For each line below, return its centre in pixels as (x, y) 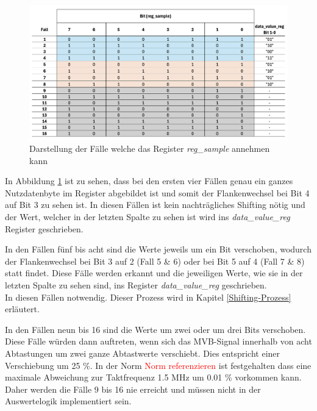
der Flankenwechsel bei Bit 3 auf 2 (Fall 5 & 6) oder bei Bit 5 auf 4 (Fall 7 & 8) (155, 261)
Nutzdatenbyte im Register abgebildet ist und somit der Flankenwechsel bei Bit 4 (157, 192)
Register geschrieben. (44, 228)
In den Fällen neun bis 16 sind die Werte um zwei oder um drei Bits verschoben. (155, 329)
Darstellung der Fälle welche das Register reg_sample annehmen (150, 148)
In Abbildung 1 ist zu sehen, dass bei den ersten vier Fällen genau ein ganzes (149, 181)
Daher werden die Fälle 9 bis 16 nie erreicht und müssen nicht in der (133, 389)
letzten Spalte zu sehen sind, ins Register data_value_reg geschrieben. (136, 285)
